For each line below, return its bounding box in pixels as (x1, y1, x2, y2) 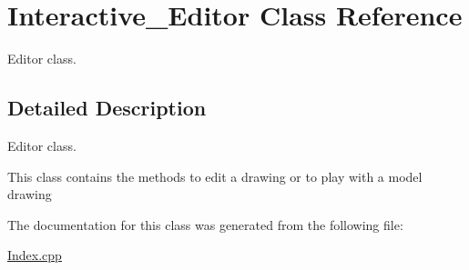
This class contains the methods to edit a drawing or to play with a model (7, 166, 423, 185)
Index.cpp (7, 245, 62, 265)
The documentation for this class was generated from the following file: (7, 215, 403, 234)
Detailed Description (7, 94, 207, 122)
